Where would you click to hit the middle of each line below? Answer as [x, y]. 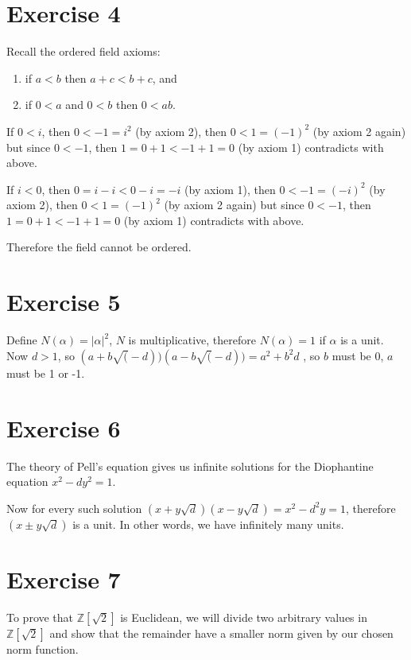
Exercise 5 [64, 302]
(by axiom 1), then [230, 189]
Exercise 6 [64, 427]
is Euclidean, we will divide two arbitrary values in [244, 617]
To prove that [40, 617]
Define [22, 340]
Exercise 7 [64, 578]
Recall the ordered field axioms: [83, 51]
